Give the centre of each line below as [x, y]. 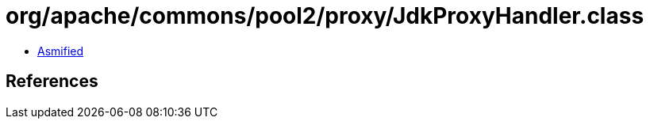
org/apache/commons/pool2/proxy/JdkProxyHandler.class [325, 16]
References [52, 81]
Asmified [61, 51]
